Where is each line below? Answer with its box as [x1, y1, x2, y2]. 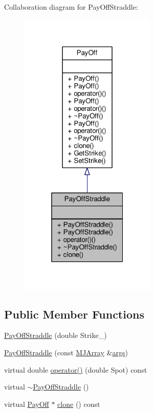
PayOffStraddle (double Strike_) [4, 330, 107, 341]
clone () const [57, 398, 100, 409]
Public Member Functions [4, 306, 144, 322]
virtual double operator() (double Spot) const [4, 364, 147, 375]
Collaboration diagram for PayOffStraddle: [4, 2, 138, 12]
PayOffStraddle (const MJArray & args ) [4, 347, 128, 357]
